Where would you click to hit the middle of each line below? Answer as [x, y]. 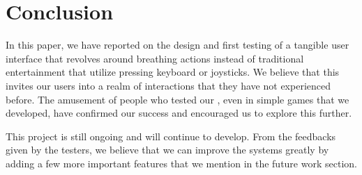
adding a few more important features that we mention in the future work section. [181, 163]
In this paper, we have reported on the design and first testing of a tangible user [178, 45]
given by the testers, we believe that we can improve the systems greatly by [167, 150]
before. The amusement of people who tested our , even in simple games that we [178, 99]
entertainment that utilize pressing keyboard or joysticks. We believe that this [173, 72]
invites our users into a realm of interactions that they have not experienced [168, 85]
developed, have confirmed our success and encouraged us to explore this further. [179, 113]
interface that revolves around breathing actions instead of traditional [155, 58]
